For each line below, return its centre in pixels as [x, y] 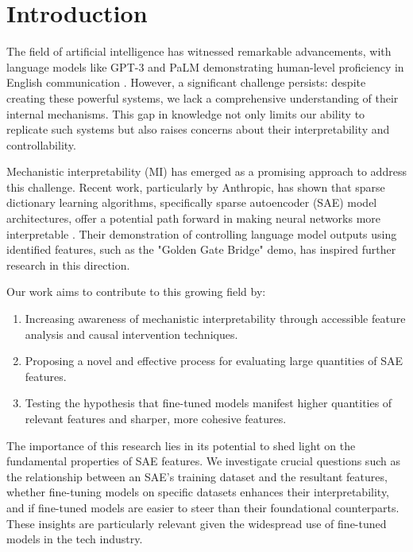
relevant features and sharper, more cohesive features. [156, 418]
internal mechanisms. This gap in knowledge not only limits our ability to [186, 113]
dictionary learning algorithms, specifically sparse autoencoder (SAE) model [192, 202]
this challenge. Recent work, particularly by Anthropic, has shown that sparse [196, 187]
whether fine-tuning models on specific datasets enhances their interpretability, [198, 492]
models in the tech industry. [75, 539]
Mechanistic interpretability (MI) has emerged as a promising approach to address [206, 171]
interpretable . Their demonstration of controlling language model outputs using [202, 233]
